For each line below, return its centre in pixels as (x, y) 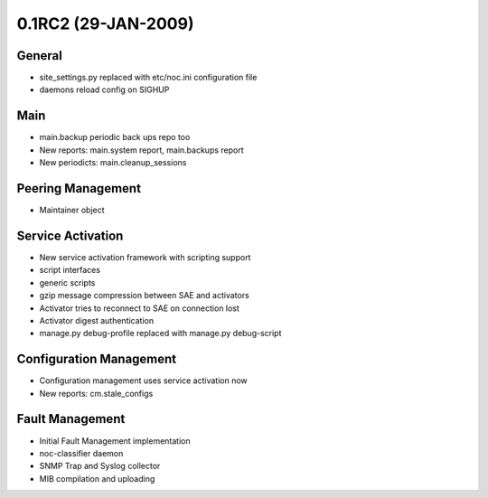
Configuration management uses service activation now (143, 381)
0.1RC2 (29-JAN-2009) (105, 23)
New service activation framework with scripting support (145, 257)
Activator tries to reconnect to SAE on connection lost (139, 308)
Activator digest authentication (96, 320)
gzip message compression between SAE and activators (145, 296)
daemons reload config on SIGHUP (104, 89)
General (40, 56)
